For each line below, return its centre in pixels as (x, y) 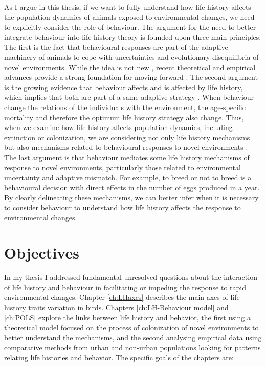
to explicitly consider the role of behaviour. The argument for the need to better (130, 27)
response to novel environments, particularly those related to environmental (123, 167)
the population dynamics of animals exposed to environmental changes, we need (129, 17)
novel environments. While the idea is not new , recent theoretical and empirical (130, 67)
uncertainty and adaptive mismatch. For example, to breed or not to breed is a (128, 177)
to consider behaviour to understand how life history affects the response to (123, 207)
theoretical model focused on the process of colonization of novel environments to (131, 327)
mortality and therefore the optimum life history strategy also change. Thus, (124, 117)
